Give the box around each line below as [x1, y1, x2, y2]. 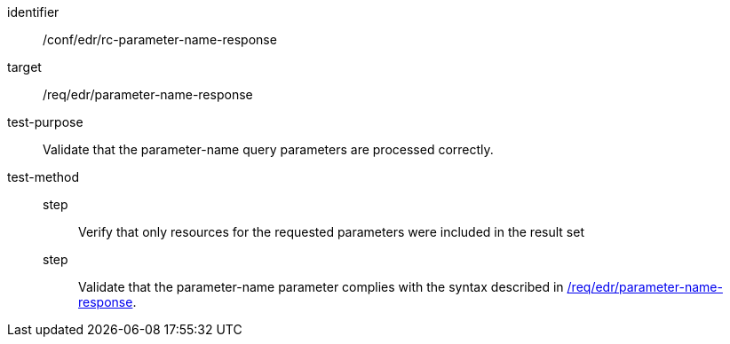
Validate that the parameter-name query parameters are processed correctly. [43, 142, 494, 157]
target [7, 59, 42, 74]
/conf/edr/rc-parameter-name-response [43, 32, 277, 47]
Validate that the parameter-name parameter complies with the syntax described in [78, 279, 564, 294]
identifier [7, 4, 60, 20]
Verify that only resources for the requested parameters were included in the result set [78, 224, 584, 239]
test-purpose [7, 114, 83, 129]
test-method [7, 169, 79, 184]
